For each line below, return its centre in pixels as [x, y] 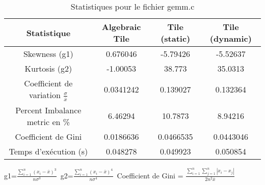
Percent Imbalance [48, 110]
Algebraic [121, 27]
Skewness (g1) [48, 54]
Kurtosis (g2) [48, 68]
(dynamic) [231, 38]
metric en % [48, 121]
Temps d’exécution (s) [48, 151]
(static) [176, 38]
